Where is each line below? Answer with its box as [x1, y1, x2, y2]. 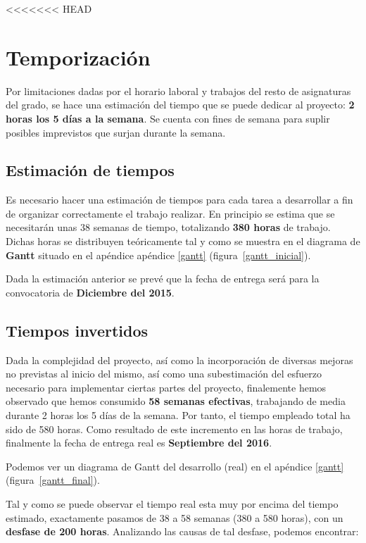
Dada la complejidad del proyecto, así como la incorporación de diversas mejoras [6, 352, 353, 367]
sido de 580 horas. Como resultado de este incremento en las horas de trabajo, [6, 421, 343, 436]
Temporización [6, 42, 151, 71]
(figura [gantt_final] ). [6, 473, 100, 487]
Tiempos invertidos [6, 319, 149, 341]
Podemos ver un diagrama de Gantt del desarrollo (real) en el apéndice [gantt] [6, 458, 344, 473]
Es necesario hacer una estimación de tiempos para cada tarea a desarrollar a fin [6, 192, 353, 207]
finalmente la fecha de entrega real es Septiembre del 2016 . [6, 435, 272, 450]
